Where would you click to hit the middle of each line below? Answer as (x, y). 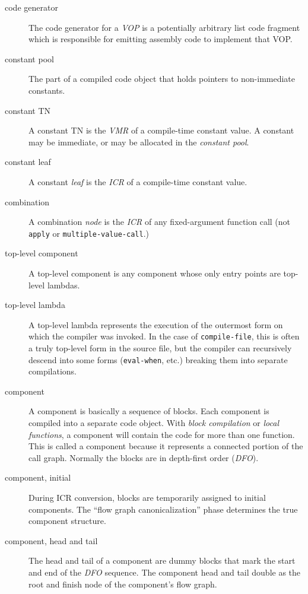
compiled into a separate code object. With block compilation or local (154, 423)
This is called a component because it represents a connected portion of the (166, 446)
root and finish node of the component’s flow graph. (123, 584)
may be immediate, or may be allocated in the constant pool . (139, 142)
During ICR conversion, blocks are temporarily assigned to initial (147, 497)
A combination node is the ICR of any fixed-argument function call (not (160, 222)
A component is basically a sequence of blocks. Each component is (149, 411)
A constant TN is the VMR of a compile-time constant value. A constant (161, 130)
